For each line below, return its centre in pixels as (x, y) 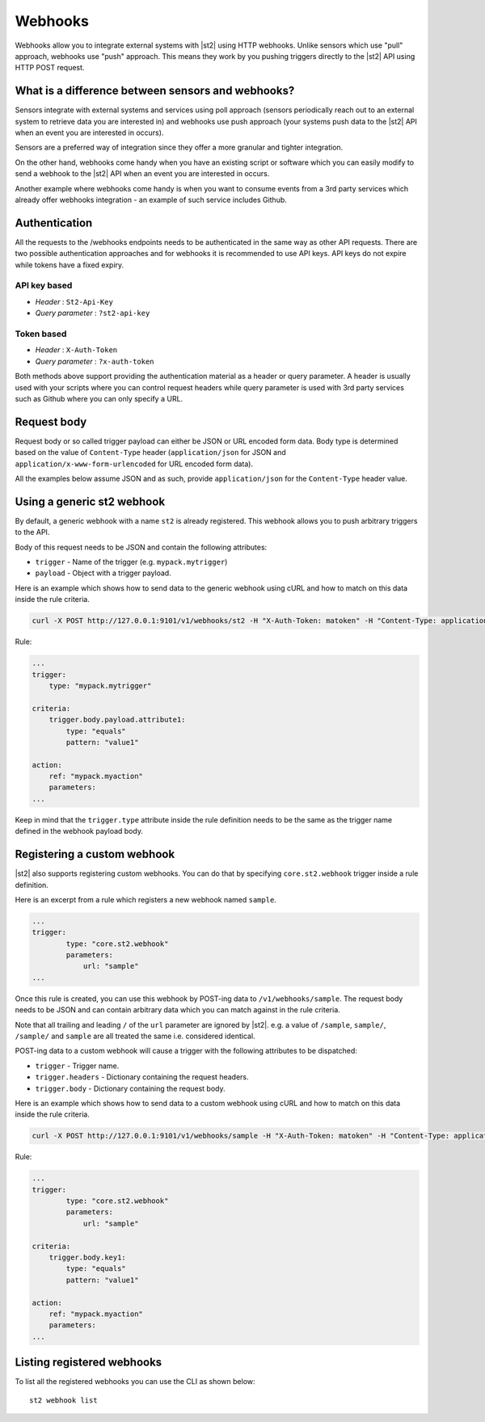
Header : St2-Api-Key (74, 301)
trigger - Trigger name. (77, 1066)
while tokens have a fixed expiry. (70, 265)
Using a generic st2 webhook (90, 501)
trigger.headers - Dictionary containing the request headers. (142, 1077)
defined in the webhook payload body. (79, 831)
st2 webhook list (63, 1400)
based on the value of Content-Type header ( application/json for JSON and (150, 452)
